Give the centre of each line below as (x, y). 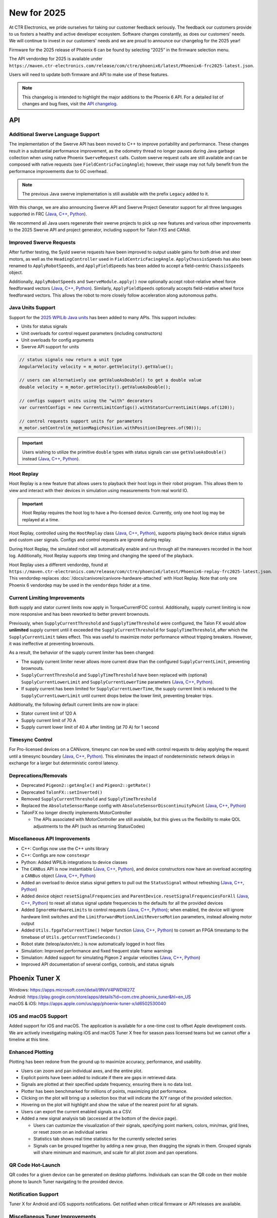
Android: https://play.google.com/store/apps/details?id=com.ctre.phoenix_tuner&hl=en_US (100, 997)
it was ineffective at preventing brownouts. (52, 644)
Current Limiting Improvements (47, 598)
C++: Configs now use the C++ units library (65, 848)
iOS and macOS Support (38, 1016)
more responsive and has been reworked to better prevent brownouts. (79, 614)
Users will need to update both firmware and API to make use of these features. (89, 74)
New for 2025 (37, 13)
